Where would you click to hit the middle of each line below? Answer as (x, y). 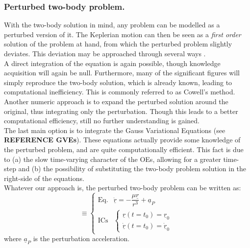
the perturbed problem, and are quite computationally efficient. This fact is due (124, 149)
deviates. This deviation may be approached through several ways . (105, 53)
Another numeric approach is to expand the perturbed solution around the (116, 101)
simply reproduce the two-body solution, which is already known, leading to (118, 82)
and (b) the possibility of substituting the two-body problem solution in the (132, 169)
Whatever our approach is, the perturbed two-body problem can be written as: (123, 188)
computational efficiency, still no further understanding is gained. (102, 121)
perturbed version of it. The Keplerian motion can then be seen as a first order (123, 34)
